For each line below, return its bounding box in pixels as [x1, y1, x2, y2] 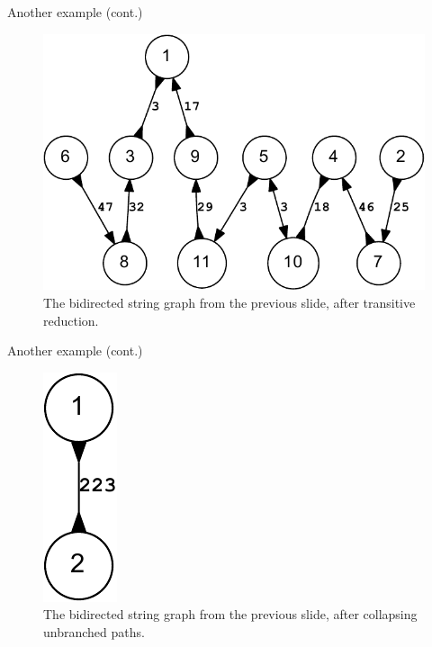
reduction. [43, 310, 99, 329]
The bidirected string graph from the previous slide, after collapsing [43, 605, 418, 624]
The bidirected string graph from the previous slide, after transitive [43, 292, 416, 311]
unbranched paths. [43, 622, 145, 641]
